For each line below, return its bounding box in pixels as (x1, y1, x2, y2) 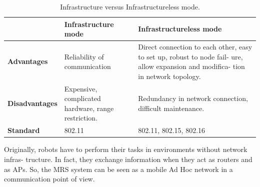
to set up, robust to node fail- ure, (138, 51, 243, 61)
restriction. (64, 112, 98, 123)
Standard (7, 125, 40, 135)
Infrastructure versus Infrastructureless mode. (60, 1, 200, 11)
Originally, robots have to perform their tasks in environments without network (4, 144, 247, 154)
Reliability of (64, 51, 104, 61)
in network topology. (138, 70, 201, 81)
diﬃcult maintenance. (138, 102, 204, 113)
